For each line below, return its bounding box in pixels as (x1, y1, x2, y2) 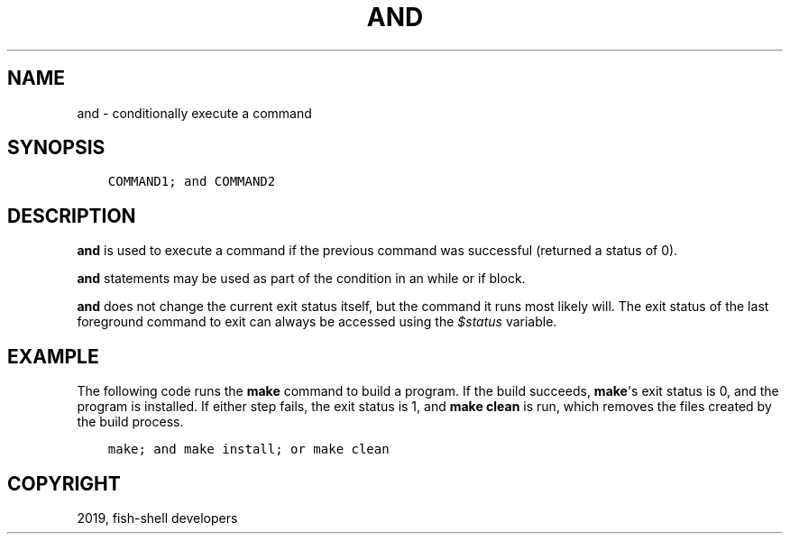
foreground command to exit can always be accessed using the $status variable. (77, 314, 557, 330)
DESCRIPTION (7, 204, 136, 227)
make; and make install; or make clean (107, 442, 390, 457)
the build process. (77, 414, 184, 430)
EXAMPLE (7, 344, 99, 368)
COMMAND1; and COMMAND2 (107, 174, 276, 189)
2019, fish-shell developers (77, 509, 238, 526)
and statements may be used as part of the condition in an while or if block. (77, 270, 526, 287)
